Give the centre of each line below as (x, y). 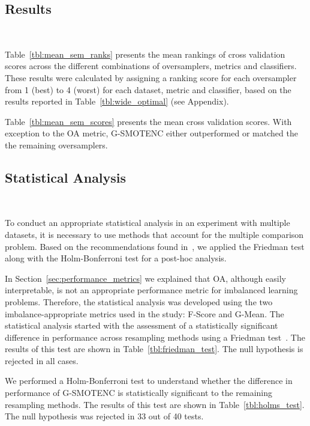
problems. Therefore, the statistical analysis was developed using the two (139, 301)
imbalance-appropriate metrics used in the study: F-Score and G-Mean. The (145, 313)
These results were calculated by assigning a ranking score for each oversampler (151, 77)
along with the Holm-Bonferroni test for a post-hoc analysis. (116, 258)
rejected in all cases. (42, 360)
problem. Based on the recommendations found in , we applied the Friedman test (155, 246)
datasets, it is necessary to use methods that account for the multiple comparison (154, 234)
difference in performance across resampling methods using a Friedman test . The (155, 337)
